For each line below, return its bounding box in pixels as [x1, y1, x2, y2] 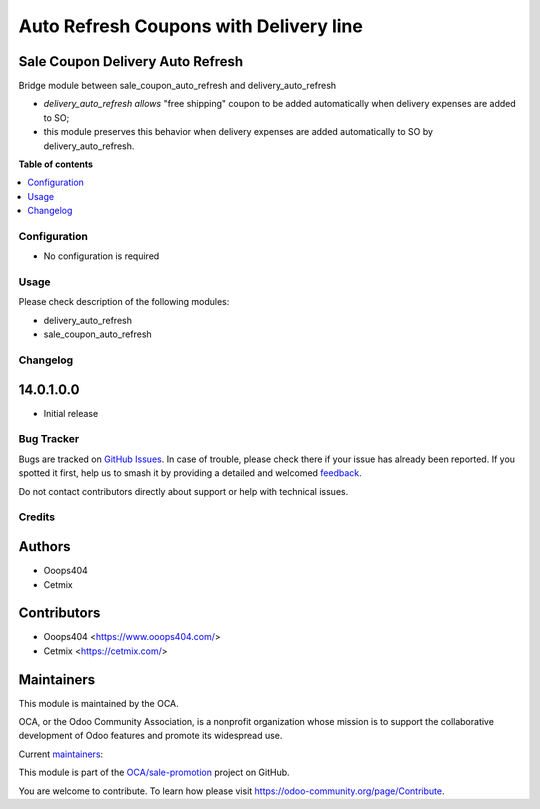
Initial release [43, 407, 99, 419]
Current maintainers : [18, 748, 104, 760]
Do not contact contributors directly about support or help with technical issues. [18, 485, 349, 497]
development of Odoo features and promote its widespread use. [18, 730, 283, 742]
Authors [18, 538, 71, 555]
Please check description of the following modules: [18, 296, 230, 308]
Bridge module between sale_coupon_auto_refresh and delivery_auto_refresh [18, 80, 337, 92]
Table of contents [18, 158, 94, 170]
